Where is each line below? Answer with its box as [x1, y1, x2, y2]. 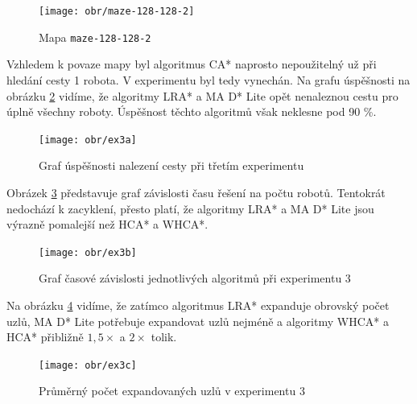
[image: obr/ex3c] [39, 359, 137, 371]
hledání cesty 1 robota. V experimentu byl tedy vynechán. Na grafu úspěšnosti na [6, 71, 411, 88]
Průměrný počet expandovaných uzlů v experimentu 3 [39, 382, 305, 399]
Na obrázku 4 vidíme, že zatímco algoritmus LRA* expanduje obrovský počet [6, 296, 390, 313]
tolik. [151, 328, 177, 345]
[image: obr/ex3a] [39, 134, 137, 146]
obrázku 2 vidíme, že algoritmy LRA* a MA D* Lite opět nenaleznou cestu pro [6, 87, 398, 104]
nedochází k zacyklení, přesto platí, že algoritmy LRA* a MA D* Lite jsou [6, 200, 374, 216]
